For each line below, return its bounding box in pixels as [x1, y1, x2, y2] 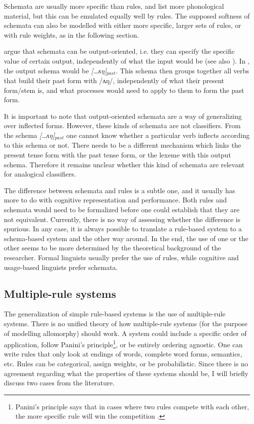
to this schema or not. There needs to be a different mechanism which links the [4, 140, 241, 150]
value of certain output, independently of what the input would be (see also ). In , [4, 55, 250, 66]
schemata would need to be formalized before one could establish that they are [4, 204, 240, 214]
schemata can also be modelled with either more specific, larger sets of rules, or [4, 20, 241, 30]
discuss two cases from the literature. [4, 378, 115, 388]
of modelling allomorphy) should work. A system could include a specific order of [4, 328, 247, 338]
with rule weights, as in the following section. [4, 29, 139, 40]
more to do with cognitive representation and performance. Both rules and [4, 195, 227, 205]
